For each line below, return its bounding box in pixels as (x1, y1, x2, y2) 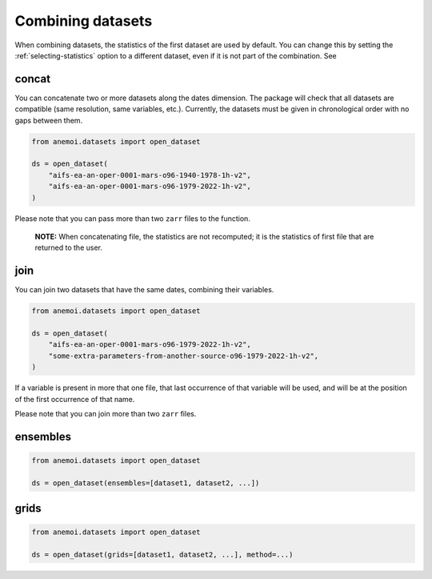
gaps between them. (14, 115, 83, 125)
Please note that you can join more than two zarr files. (14, 408, 197, 418)
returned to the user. (34, 243, 103, 252)
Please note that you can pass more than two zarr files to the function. (14, 213, 251, 223)
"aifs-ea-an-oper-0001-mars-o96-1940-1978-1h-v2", (48, 171, 251, 179)
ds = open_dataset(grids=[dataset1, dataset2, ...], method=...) (31, 550, 294, 560)
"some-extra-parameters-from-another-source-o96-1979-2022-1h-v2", (48, 351, 319, 360)
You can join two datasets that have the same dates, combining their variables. (14, 285, 274, 295)
